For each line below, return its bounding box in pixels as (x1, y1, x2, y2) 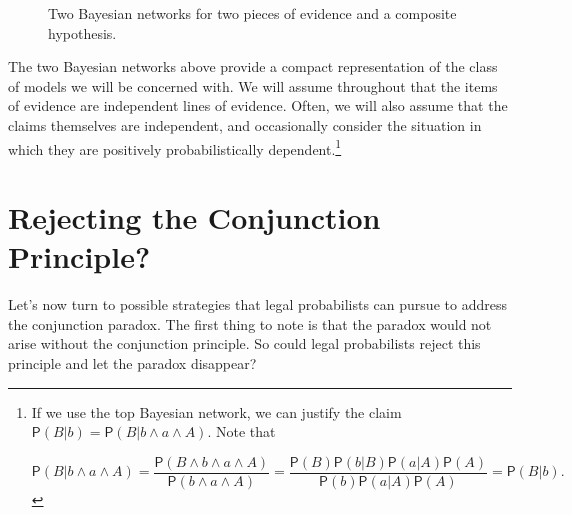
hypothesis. (48, 22, 117, 43)
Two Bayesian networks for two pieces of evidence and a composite (48, 3, 457, 23)
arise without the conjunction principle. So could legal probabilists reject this (8, 333, 481, 354)
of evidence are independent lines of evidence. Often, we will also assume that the (8, 95, 508, 116)
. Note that (207, 421, 276, 442)
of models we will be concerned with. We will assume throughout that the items (8, 75, 498, 96)
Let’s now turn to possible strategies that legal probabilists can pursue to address (8, 294, 507, 315)
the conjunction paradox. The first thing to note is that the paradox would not (8, 313, 492, 334)
